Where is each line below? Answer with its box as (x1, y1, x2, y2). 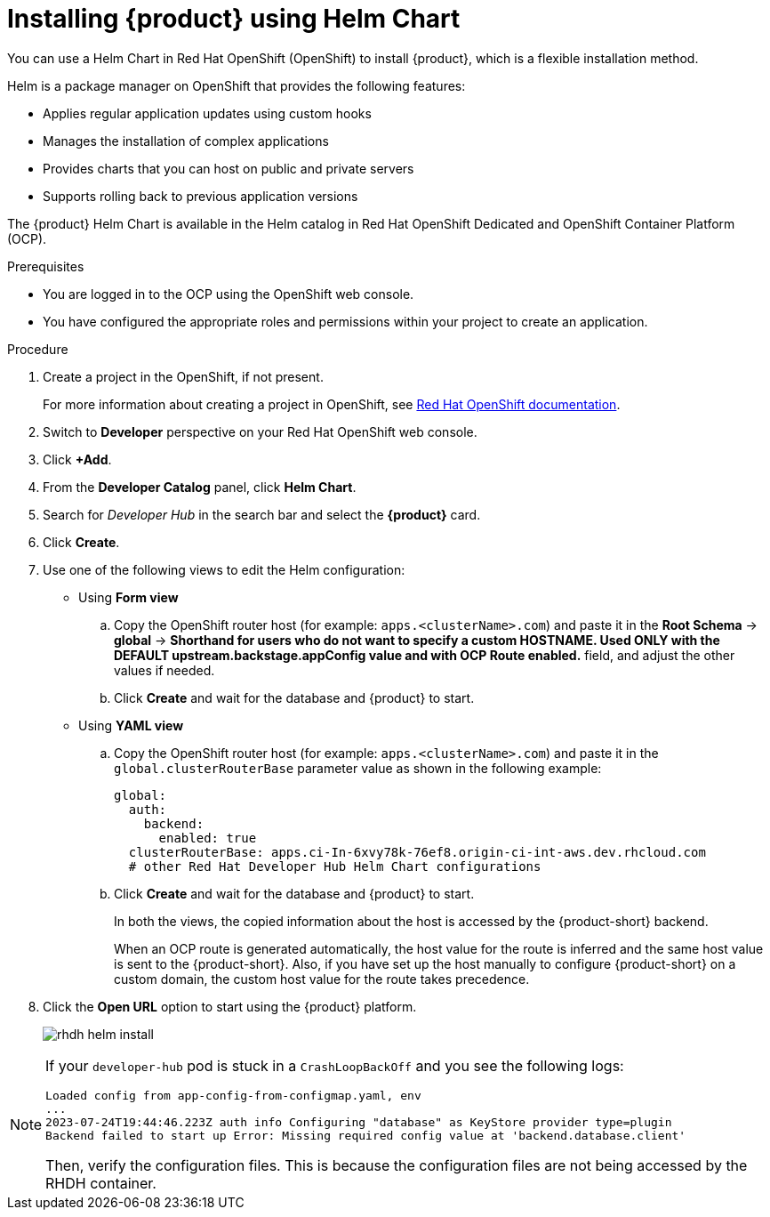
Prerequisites (7, 258, 84, 274)
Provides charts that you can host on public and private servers (43, 160, 414, 176)
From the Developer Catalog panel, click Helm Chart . (43, 479, 357, 495)
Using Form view (78, 589, 179, 605)
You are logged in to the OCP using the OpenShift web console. (43, 286, 414, 302)
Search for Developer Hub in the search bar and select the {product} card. (43, 506, 481, 522)
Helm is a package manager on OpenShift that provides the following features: (7, 77, 466, 93)
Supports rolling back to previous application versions (43, 188, 358, 204)
